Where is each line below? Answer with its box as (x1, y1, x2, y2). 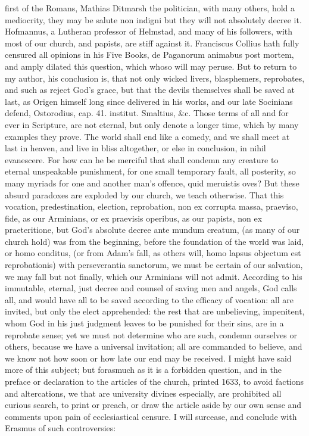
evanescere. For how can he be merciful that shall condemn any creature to (5, 153, 279, 166)
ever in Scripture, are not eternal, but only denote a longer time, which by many (5, 118, 299, 130)
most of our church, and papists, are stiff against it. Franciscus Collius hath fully (5, 36, 299, 49)
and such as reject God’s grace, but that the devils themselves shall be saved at (5, 83, 295, 96)
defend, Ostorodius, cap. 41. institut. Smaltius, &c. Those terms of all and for (5, 107, 289, 119)
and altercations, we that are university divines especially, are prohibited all (5, 387, 282, 399)
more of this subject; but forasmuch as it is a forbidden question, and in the (5, 363, 282, 376)
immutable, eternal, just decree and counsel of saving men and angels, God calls (5, 282, 297, 294)
